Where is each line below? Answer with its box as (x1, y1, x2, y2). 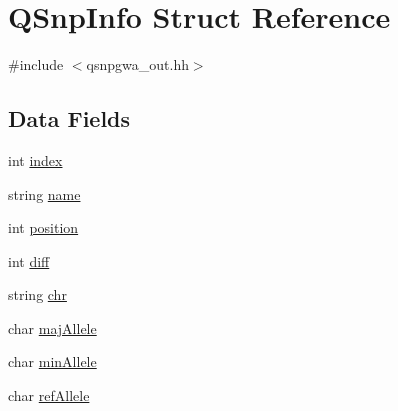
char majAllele (8, 317, 97, 338)
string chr (8, 284, 67, 305)
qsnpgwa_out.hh (86, 54, 189, 75)
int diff (8, 250, 50, 271)
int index (8, 149, 63, 170)
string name (8, 183, 81, 204)
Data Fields (8, 103, 131, 134)
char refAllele (8, 385, 90, 406)
